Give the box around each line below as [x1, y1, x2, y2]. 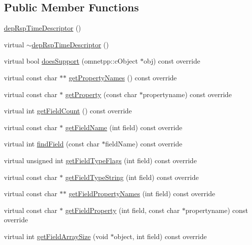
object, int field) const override [114, 231, 207, 241]
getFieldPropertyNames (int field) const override [68, 188, 216, 199]
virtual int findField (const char [4, 139, 100, 149]
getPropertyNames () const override [68, 72, 177, 82]
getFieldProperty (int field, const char [65, 205, 180, 215]
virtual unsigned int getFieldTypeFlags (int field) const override [4, 155, 197, 165]
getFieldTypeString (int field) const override [65, 172, 199, 182]
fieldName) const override [105, 139, 183, 149]
